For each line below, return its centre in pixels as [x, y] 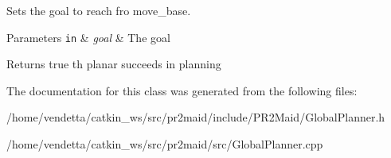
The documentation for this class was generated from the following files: [182, 90]
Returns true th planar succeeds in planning [114, 64]
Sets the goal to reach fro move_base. [99, 10]
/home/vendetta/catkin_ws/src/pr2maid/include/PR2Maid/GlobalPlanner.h [196, 117]
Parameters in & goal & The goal [88, 37]
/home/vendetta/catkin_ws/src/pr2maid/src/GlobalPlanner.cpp [165, 144]
